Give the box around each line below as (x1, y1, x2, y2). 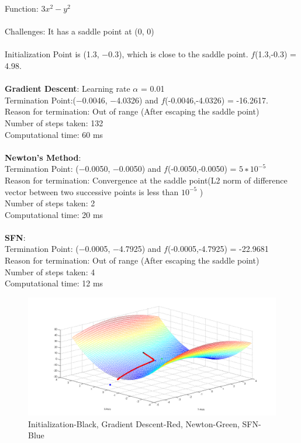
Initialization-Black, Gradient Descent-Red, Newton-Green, (28, 417, 240, 430)
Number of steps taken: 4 (5, 265, 95, 278)
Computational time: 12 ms (5, 277, 103, 289)
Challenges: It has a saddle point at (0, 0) (5, 25, 154, 37)
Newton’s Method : (5, 151, 81, 163)
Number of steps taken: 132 (5, 116, 103, 129)
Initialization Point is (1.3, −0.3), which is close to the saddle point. (5, 48, 248, 60)
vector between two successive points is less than (5, 185, 179, 198)
